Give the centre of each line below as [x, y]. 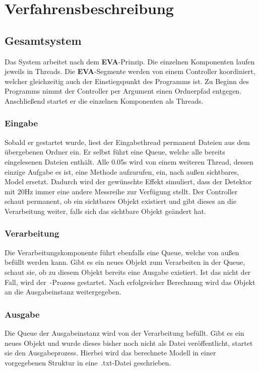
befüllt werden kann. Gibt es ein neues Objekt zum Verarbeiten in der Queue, [125, 262]
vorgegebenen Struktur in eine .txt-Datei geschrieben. [88, 362]
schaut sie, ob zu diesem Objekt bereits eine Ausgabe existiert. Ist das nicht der [128, 272]
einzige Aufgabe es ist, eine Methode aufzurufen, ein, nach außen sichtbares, [122, 171]
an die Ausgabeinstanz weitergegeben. [63, 292]
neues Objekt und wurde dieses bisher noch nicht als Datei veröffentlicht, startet [129, 343]
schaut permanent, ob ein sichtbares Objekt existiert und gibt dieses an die [120, 201]
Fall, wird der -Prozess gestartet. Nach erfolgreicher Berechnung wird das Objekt [130, 282]
